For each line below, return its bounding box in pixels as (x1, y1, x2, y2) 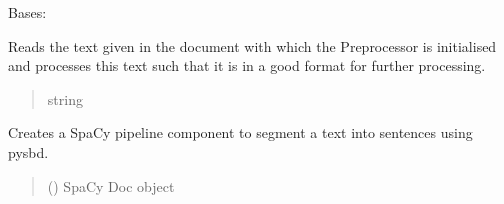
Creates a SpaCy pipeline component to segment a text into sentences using (8, 122, 473, 143)
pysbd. (8, 141, 49, 162)
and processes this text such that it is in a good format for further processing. (8, 55, 486, 76)
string (47, 88, 83, 109)
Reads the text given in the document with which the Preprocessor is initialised (8, 35, 497, 56)
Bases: (8, 2, 47, 22)
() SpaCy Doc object (47, 175, 175, 196)
